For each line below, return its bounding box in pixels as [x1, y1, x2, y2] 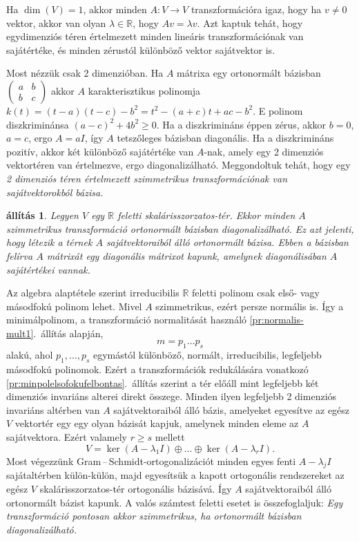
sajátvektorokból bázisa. [6, 184, 104, 199]
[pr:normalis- [249, 312, 304, 327]
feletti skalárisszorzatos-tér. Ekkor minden [117, 208, 295, 222]
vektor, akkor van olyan [6, 15, 106, 30]
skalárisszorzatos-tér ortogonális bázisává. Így [39, 482, 232, 496]
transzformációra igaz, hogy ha [191, 2, 322, 16]
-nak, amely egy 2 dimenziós [204, 144, 324, 158]
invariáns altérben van [6, 402, 100, 417]
